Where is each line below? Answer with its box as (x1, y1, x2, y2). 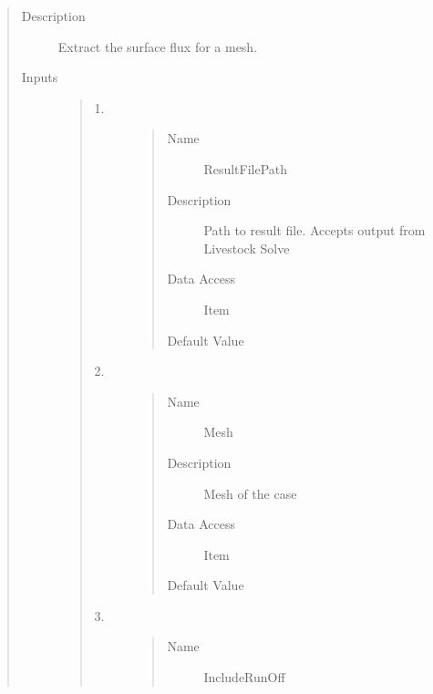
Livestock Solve (203, 238, 290, 257)
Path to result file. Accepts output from (203, 221, 426, 240)
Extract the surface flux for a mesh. (57, 36, 258, 56)
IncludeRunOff (203, 668, 285, 687)
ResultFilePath (203, 159, 288, 178)
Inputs (21, 67, 58, 87)
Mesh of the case (203, 483, 297, 502)
